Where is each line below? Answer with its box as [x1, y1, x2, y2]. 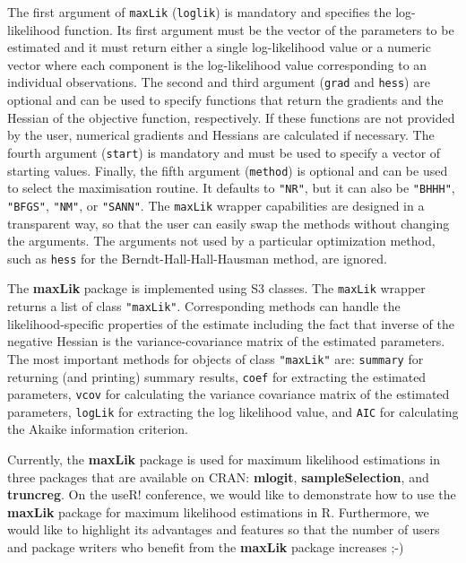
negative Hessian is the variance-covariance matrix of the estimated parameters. [7, 332, 445, 351]
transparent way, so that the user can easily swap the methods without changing [7, 213, 450, 232]
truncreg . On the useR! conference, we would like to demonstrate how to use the [7, 485, 456, 504]
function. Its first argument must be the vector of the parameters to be [64, 20, 454, 39]
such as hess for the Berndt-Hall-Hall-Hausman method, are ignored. [7, 248, 387, 267]
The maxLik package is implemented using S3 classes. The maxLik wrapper [7, 279, 426, 298]
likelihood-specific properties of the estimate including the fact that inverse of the [7, 314, 454, 333]
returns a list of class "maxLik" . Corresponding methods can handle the [7, 297, 401, 315]
